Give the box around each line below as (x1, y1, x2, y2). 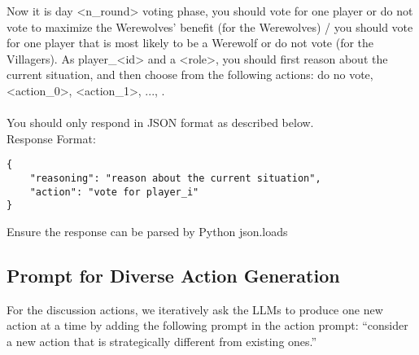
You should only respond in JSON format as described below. (7, 114, 314, 131)
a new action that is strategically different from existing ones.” (7, 332, 317, 349)
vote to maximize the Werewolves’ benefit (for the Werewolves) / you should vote (7, 18, 413, 35)
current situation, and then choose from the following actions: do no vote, (7, 66, 373, 83)
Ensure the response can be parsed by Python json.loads (7, 222, 288, 239)
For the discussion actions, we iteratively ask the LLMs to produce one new (7, 300, 383, 318)
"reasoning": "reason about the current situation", (29, 173, 321, 184)
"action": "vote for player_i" (29, 186, 199, 198)
